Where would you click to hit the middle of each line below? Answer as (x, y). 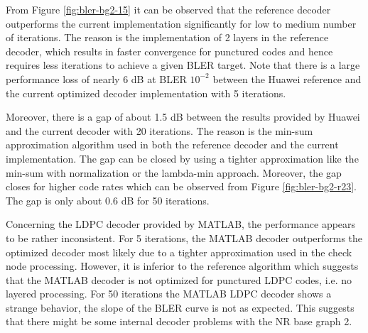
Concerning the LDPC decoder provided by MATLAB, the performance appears (181, 224)
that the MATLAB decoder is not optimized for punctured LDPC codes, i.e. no (179, 279)
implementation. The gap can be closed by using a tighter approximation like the (182, 158)
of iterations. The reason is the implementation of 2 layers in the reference (167, 37)
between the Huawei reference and (287, 78)
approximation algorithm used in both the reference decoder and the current (172, 144)
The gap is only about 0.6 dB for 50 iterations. (108, 200)
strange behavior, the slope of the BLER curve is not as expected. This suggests (180, 307)
